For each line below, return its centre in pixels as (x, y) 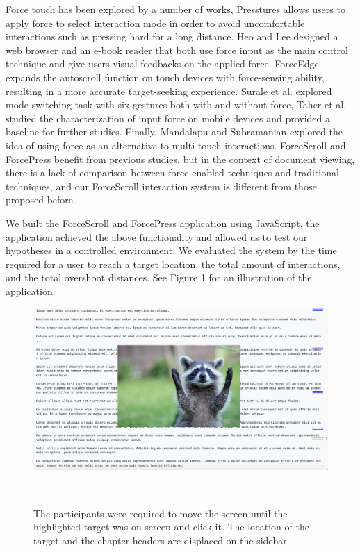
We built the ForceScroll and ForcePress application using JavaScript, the (163, 223)
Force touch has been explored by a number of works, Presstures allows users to (175, 9)
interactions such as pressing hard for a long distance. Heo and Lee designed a (172, 36)
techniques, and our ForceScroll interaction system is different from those (161, 186)
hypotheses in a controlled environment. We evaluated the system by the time (171, 250)
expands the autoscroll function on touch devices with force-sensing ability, (165, 77)
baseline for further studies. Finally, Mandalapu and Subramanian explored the (174, 132)
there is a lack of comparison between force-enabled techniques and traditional (172, 173)
